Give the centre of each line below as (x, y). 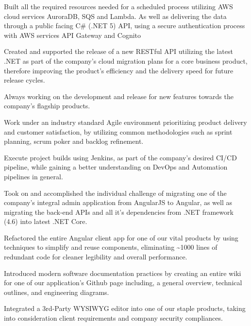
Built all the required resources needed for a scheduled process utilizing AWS (118, 6)
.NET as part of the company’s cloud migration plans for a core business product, (126, 60)
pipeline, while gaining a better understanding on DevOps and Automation (116, 167)
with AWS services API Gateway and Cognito (73, 35)
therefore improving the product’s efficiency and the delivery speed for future (119, 70)
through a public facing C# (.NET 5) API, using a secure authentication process (125, 26)
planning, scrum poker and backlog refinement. (74, 141)
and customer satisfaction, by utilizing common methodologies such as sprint (118, 131)
